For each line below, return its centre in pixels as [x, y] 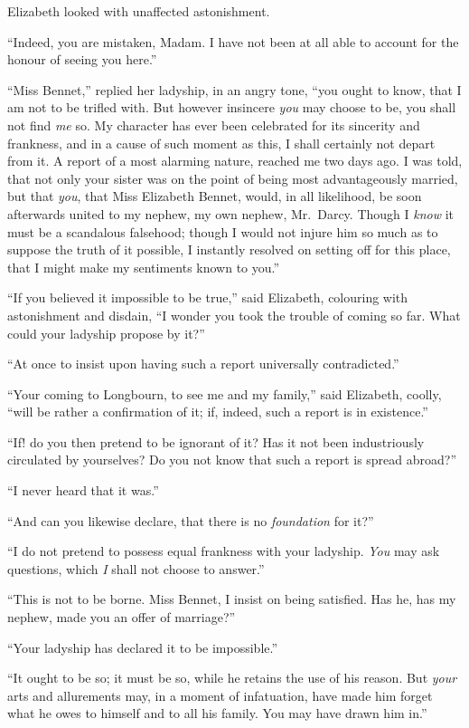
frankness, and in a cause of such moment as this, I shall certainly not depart [221, 143]
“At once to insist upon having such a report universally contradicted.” [203, 364]
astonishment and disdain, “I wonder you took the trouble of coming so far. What [234, 315]
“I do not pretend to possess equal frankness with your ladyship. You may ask [224, 551]
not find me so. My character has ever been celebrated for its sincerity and [214, 125]
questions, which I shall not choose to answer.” [136, 568]
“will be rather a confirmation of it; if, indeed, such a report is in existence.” [218, 412]
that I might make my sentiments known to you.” [144, 267]
